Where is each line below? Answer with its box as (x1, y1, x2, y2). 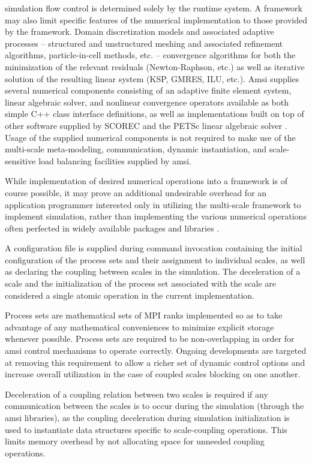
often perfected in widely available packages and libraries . (5, 221, 220, 234)
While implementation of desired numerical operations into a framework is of (5, 175, 287, 187)
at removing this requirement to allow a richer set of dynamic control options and (5, 356, 305, 368)
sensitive (5, 154, 36, 167)
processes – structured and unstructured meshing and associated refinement (5, 37, 283, 49)
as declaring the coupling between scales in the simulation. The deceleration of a (5, 265, 301, 278)
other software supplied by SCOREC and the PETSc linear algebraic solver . (5, 119, 287, 131)
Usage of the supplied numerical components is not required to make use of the (5, 131, 296, 143)
